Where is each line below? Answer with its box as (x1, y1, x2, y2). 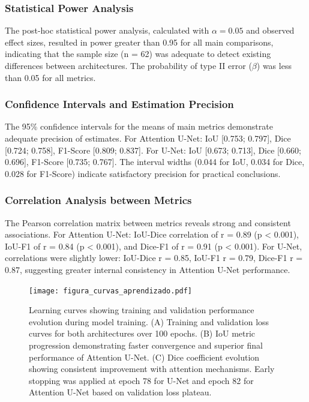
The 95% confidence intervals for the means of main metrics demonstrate (5, 120, 273, 133)
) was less (256, 59, 292, 71)
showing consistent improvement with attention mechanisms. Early (29, 362, 275, 375)
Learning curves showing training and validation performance (29, 304, 254, 316)
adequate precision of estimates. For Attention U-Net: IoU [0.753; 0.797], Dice (5, 132, 291, 144)
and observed (246, 24, 295, 37)
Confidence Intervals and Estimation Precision (5, 97, 234, 112)
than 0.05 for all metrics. (5, 71, 96, 83)
